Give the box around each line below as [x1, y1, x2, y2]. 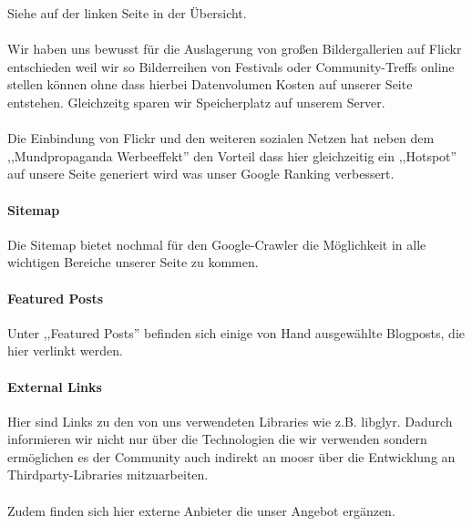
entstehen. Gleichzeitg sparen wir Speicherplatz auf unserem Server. [7, 92, 385, 111]
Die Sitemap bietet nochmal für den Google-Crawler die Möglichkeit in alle [7, 234, 426, 253]
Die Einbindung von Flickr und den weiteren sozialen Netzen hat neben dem [7, 129, 435, 148]
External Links [7, 376, 102, 396]
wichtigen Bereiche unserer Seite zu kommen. [7, 253, 259, 272]
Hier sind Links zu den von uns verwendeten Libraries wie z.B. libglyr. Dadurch [7, 411, 453, 430]
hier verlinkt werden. [7, 341, 123, 360]
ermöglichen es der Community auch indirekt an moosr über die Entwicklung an [7, 447, 456, 466]
